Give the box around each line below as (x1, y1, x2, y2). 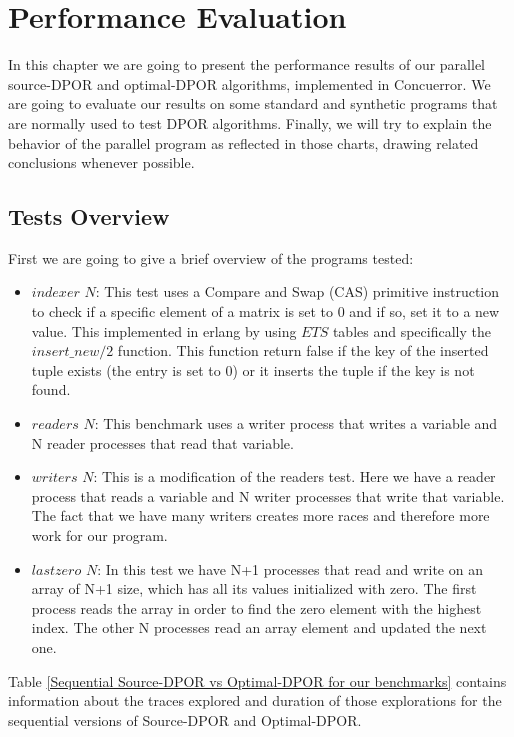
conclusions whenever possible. (8, 152, 195, 173)
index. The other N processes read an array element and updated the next (31, 617, 487, 638)
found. (31, 379, 71, 400)
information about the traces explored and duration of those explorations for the (8, 690, 502, 711)
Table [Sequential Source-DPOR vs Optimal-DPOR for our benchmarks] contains (8, 670, 507, 691)
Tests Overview (8, 201, 170, 232)
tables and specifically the (332, 320, 491, 341)
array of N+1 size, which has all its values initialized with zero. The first (31, 578, 477, 599)
